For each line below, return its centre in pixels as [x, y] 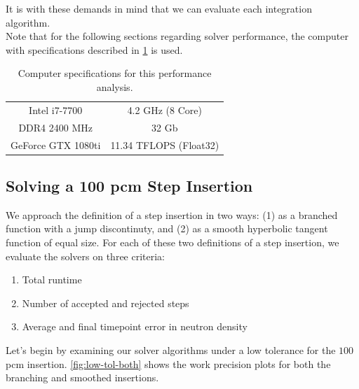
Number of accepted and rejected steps [106, 303]
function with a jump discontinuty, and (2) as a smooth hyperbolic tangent [167, 228]
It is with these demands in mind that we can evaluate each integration [159, 8]
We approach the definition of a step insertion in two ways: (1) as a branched [172, 214]
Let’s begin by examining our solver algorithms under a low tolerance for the [171, 349]
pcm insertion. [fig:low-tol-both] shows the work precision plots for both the [168, 363]
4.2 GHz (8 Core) [164, 109]
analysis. [115, 86]
